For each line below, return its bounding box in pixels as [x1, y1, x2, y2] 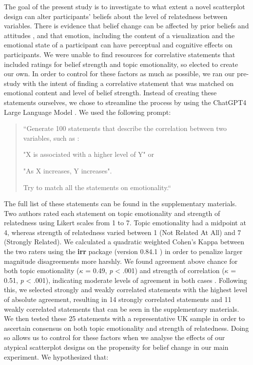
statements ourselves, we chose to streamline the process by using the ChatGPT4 [4, 97, 247, 107]
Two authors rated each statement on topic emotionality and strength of [4, 208, 220, 218]
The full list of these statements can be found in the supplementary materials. [4, 198, 237, 209]
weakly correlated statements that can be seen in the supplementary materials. [4, 303, 239, 314]
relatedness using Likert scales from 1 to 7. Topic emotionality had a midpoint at [4, 217, 246, 228]
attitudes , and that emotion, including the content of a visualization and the [4, 30, 235, 40]
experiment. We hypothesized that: [4, 351, 109, 362]
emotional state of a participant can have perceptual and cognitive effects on [4, 40, 233, 50]
